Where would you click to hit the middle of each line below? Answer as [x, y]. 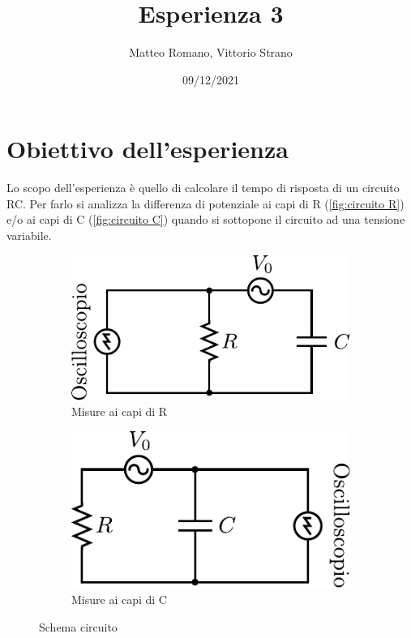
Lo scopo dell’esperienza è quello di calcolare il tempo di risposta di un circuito [203, 188]
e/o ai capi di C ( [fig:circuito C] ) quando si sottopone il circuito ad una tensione [206, 219]
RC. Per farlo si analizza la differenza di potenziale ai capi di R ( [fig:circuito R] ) [205, 203]
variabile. [29, 236]
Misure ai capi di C [119, 599]
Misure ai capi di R [120, 411]
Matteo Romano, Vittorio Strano [211, 52]
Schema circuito [78, 626]
